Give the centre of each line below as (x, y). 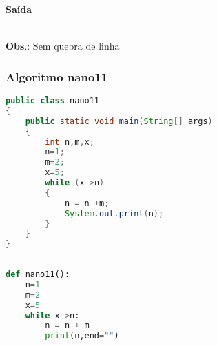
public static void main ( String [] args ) (119, 121)
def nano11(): (38, 274)
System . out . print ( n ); (114, 213)
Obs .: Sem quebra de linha (63, 46)
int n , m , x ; (70, 142)
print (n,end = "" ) (82, 336)
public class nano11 (53, 101)
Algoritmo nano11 (57, 76)
